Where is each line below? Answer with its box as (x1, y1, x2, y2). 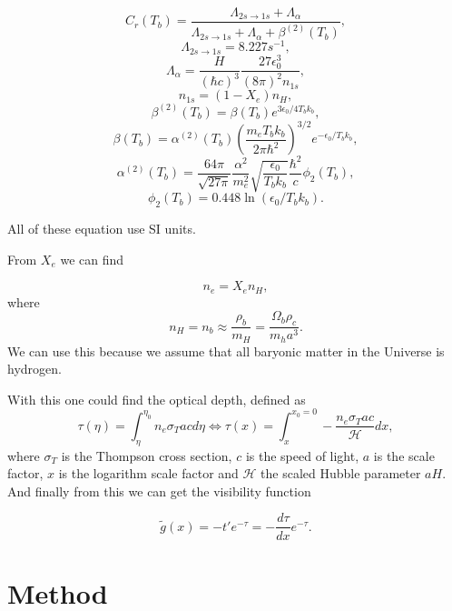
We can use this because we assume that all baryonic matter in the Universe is (7, 341, 445, 360)
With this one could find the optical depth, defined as (7, 389, 306, 408)
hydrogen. (7, 359, 62, 378)
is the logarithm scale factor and (58, 464, 239, 483)
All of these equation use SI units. (7, 219, 196, 238)
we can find (60, 249, 124, 268)
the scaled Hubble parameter (260, 464, 421, 483)
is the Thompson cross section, (61, 446, 232, 465)
